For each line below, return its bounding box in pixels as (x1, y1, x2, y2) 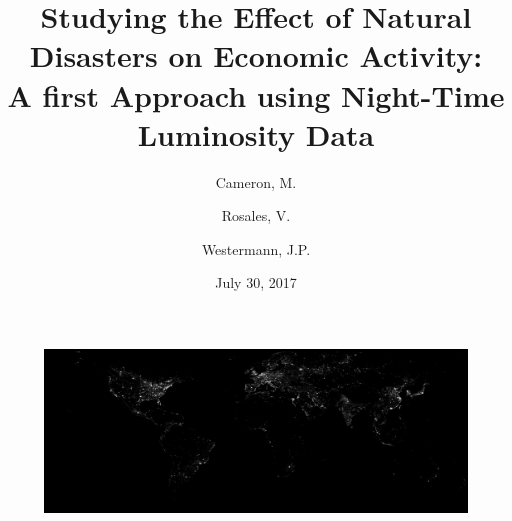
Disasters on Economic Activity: (29, 35, 483, 76)
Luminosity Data (137, 113, 375, 154)
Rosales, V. (221, 205, 291, 226)
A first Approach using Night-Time (7, 74, 505, 115)
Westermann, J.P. (201, 238, 311, 259)
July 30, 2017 (215, 272, 297, 293)
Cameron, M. (215, 171, 297, 192)
